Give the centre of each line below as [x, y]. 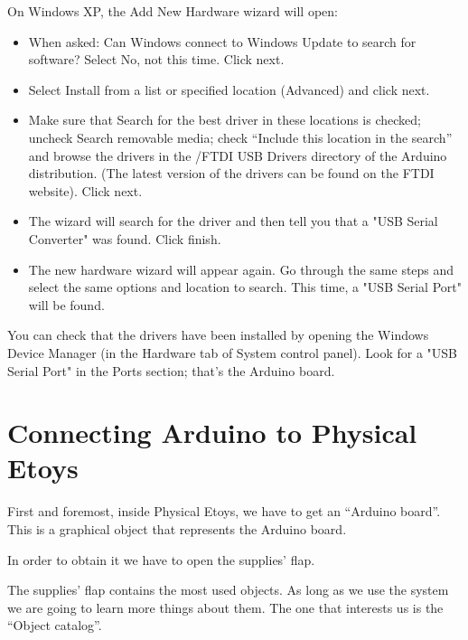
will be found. [66, 304]
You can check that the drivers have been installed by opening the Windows [218, 335]
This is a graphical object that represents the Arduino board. [177, 529]
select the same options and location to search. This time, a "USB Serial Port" [245, 287]
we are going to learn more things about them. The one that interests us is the [225, 607]
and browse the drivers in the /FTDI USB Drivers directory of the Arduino [238, 155]
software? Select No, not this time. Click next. [156, 59]
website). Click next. [85, 190]
